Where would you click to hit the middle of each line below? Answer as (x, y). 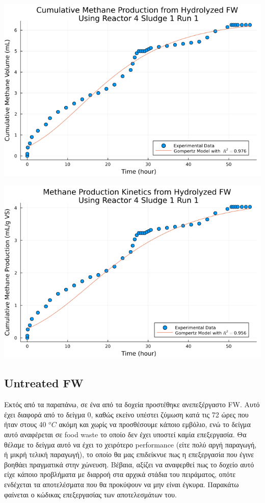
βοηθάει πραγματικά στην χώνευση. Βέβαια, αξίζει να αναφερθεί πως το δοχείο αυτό (129, 464)
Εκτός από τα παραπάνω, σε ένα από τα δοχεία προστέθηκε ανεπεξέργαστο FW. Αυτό (132, 404)
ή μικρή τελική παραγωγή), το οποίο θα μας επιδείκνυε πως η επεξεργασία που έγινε (129, 454)
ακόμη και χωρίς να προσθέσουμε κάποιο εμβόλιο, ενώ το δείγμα (155, 424)
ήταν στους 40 (25, 424)
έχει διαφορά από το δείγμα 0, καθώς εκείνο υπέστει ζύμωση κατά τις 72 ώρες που (126, 414)
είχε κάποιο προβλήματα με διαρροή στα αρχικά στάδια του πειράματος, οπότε (120, 474)
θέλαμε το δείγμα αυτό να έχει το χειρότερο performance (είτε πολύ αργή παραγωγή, (130, 444)
